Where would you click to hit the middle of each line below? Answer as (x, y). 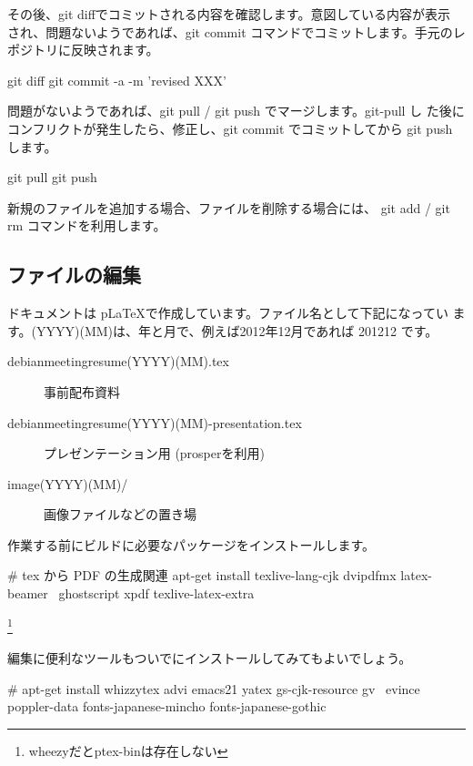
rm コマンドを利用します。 (87, 225)
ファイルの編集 (74, 275)
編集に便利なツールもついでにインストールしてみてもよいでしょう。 (210, 657)
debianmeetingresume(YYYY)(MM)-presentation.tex (155, 422)
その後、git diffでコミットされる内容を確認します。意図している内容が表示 (229, 14)
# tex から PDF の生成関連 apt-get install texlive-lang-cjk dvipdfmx (202, 575)
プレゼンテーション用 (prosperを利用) (154, 453)
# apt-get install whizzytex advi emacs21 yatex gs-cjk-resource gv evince (214, 688)
